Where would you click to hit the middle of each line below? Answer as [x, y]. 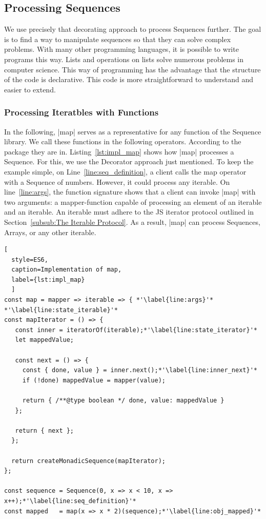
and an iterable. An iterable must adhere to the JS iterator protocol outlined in [129, 212]
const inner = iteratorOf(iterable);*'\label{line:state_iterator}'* [136, 330]
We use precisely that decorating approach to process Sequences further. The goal [133, 29]
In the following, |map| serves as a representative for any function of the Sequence [133, 131]
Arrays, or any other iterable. [50, 232]
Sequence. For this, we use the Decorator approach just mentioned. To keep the [129, 161]
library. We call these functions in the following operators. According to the [123, 141]
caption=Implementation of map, [67, 270]
